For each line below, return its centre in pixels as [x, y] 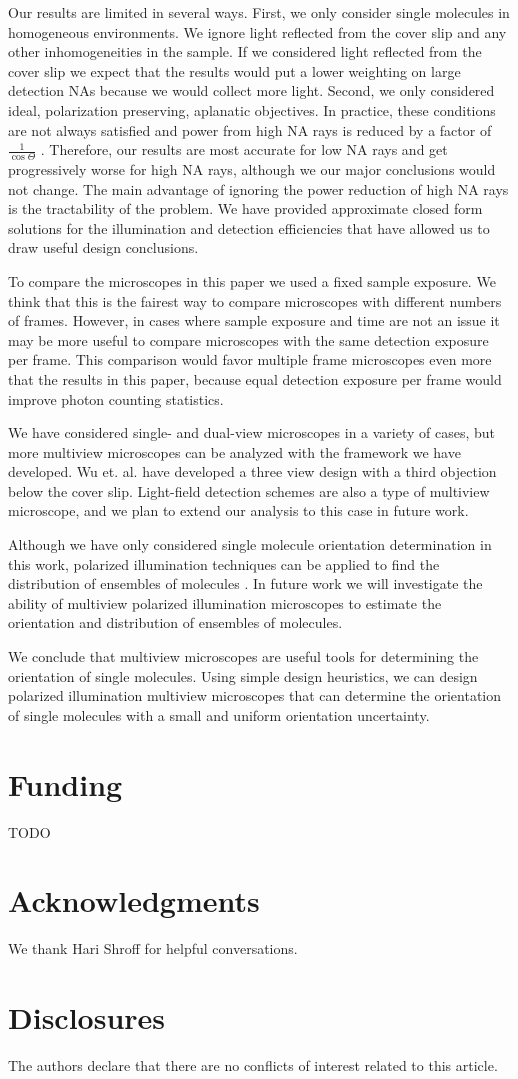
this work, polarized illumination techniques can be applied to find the [224, 563]
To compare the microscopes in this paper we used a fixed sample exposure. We [252, 280]
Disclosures [87, 1017]
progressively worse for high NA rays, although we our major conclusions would [252, 168]
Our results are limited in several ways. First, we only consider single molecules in [259, 12]
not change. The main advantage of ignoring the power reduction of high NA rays [258, 188]
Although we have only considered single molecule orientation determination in [250, 544]
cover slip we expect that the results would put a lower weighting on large [234, 70]
